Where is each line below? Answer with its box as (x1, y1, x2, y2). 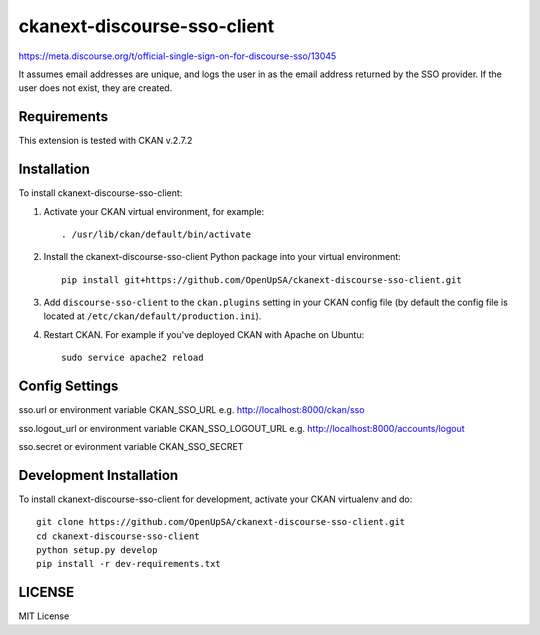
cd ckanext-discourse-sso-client (36, 530, 200, 542)
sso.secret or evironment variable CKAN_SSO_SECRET (18, 440, 244, 452)
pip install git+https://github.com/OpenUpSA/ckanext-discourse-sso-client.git (61, 274, 462, 285)
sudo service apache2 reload (61, 352, 204, 364)
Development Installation (18, 466, 179, 484)
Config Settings (18, 378, 119, 395)
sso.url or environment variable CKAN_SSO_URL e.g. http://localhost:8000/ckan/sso (18, 404, 365, 416)
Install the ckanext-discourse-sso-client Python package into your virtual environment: (43, 251, 402, 263)
